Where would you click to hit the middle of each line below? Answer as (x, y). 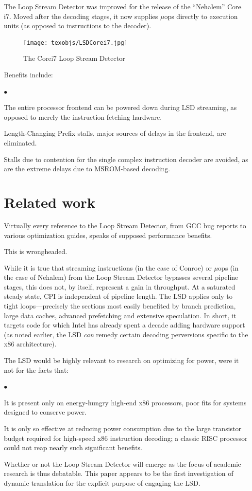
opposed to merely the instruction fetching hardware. (83, 117)
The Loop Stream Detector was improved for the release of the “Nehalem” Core (123, 6)
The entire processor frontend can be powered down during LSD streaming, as (120, 107)
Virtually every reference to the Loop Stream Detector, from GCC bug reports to (125, 225)
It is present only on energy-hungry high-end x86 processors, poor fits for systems (125, 402)
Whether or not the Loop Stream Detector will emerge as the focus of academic (123, 464)
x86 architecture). (30, 344)
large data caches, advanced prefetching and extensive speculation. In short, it (120, 315)
